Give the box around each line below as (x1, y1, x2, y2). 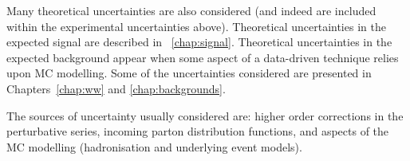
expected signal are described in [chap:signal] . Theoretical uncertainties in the (6, 33, 392, 50)
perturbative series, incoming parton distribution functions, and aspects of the (6, 123, 389, 139)
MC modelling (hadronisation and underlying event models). (6, 138, 302, 155)
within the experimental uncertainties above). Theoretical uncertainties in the (6, 18, 386, 34)
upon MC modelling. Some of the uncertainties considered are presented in (6, 65, 372, 81)
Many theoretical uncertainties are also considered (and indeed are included (6, 2, 376, 18)
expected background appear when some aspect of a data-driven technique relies (6, 49, 399, 65)
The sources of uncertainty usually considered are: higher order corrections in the (6, 107, 404, 124)
